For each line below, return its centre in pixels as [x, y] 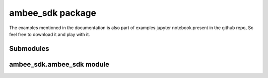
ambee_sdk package [53, 13]
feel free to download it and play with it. [50, 34]
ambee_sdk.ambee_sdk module [59, 64]
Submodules [29, 49]
